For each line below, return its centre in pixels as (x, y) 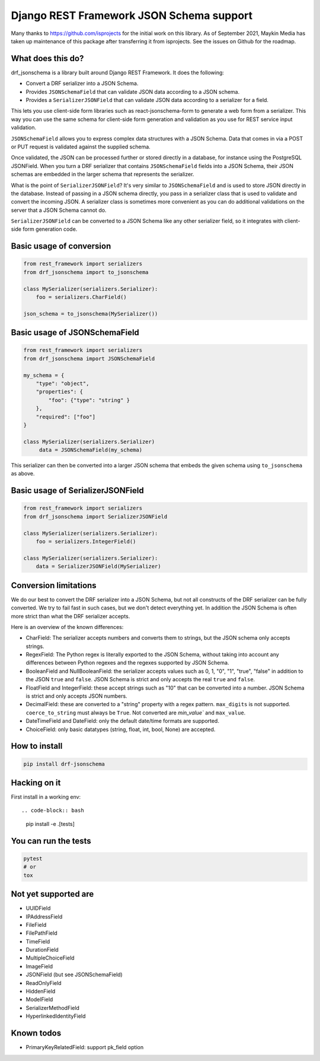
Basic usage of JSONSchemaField (75, 333)
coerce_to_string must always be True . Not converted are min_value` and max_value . (136, 713)
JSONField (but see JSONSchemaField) (74, 975)
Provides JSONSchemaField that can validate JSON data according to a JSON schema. (133, 91)
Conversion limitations (54, 585)
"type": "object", (63, 383)
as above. (23, 474)
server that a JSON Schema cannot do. (59, 210)
